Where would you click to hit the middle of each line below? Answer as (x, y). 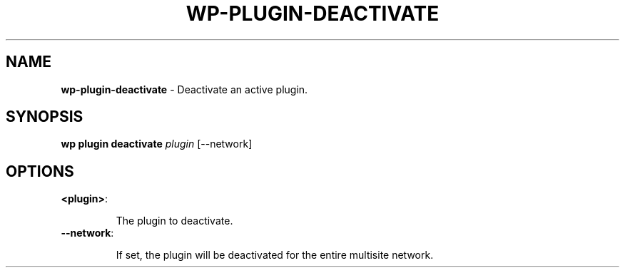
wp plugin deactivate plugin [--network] (157, 144)
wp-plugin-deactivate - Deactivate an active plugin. (184, 89)
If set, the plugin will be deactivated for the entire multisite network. (275, 255)
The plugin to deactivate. (174, 221)
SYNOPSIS (45, 117)
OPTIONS (40, 171)
